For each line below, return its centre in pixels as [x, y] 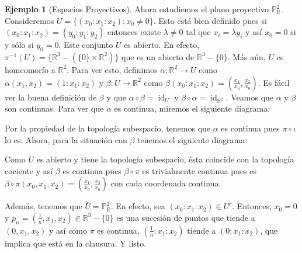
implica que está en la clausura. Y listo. [76, 243]
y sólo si [19, 45]
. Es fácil [274, 82]
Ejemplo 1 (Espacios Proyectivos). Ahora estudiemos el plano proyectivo [137, 9]
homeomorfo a [30, 69]
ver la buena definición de [51, 97]
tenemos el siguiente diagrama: [192, 139]
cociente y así [29, 170]
